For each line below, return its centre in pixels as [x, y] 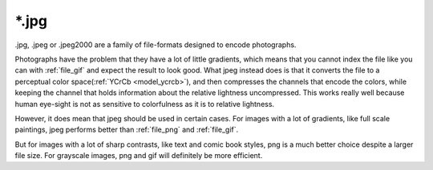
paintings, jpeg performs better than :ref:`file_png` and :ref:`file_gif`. [127, 130]
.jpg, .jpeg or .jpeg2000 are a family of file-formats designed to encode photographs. [156, 45]
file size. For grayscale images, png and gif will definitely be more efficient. [139, 156]
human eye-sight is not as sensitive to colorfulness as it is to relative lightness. [145, 104]
